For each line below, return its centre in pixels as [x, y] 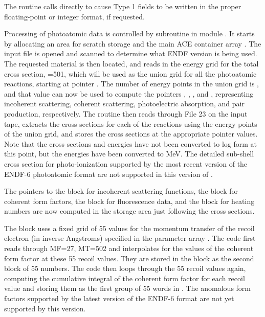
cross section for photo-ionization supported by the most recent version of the [126, 163]
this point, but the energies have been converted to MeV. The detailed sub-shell [129, 154]
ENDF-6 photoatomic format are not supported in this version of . [108, 174]
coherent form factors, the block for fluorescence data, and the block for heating [129, 201]
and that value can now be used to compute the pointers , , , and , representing [129, 93]
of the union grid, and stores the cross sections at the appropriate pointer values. [131, 134]
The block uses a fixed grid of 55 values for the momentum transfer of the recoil [129, 228]
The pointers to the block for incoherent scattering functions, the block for [121, 191]
